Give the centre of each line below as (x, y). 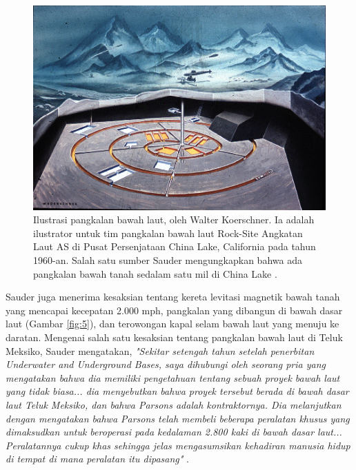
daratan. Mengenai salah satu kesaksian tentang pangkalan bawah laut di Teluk (174, 337)
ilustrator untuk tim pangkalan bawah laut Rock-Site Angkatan (168, 233)
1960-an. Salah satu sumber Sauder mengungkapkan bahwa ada (168, 260)
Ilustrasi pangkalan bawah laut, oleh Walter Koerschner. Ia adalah (174, 219)
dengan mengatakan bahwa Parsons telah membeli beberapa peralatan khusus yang (178, 418)
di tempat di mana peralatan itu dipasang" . (97, 459)
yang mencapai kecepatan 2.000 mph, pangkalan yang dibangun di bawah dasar (174, 310)
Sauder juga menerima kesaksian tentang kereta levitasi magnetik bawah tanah (173, 297)
